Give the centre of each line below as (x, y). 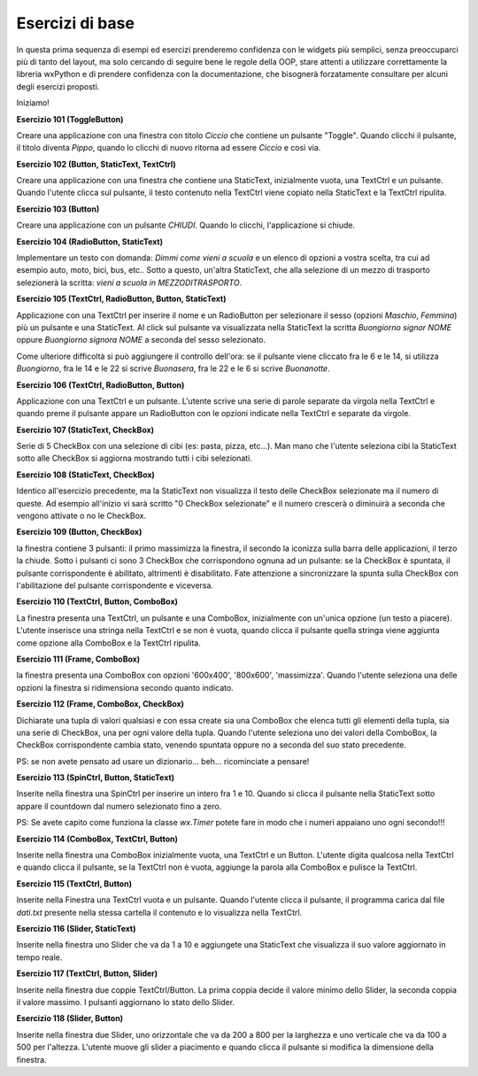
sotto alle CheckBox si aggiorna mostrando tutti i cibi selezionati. (134, 458)
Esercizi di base (75, 23)
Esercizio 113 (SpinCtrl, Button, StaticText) (96, 778)
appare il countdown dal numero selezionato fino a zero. (119, 806)
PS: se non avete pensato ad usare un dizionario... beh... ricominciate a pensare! (163, 761)
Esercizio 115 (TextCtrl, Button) (74, 883)
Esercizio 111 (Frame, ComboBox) (78, 659)
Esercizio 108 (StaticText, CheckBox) (85, 475)
